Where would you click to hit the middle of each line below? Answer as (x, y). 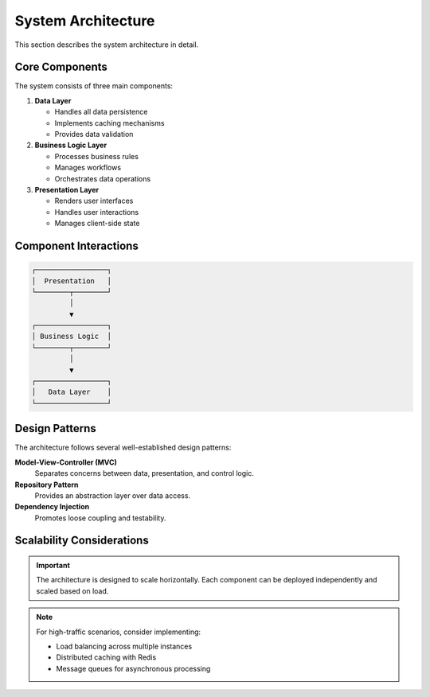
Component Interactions (76, 245)
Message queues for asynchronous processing (133, 668)
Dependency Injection (52, 507)
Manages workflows (88, 168)
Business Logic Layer (71, 145)
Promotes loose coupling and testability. (100, 518)
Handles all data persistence (101, 112)
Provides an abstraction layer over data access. (113, 495)
